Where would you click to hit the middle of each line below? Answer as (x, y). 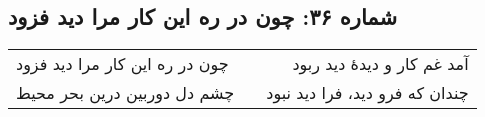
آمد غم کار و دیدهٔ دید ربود (380, 64)
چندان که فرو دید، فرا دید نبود (367, 93)
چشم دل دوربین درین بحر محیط (125, 93)
